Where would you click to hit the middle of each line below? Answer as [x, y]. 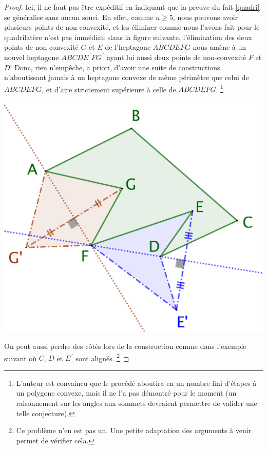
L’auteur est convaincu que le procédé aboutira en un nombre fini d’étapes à [136, 383]
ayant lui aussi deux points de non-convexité [176, 57]
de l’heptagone [128, 47]
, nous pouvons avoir [206, 17]
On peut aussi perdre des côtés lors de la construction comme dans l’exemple [125, 346]
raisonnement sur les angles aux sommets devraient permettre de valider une [137, 403]
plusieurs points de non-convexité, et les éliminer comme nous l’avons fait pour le [132, 27]
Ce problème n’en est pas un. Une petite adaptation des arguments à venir [134, 430]
